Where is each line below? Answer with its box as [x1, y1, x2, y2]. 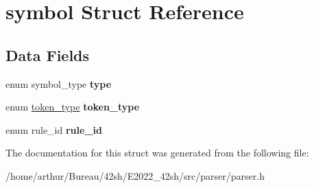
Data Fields [5, 44, 90, 65]
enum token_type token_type [5, 99, 140, 114]
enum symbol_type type [5, 76, 112, 91]
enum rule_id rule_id [5, 122, 102, 137]
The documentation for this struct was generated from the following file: [5, 145, 309, 160]
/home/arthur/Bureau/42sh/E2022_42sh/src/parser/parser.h [5, 168, 265, 183]
